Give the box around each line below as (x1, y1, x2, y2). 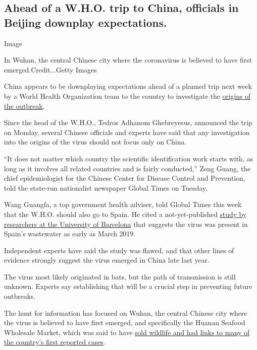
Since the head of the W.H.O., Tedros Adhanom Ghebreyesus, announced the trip (4, 117, 253, 128)
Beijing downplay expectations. (4, 14, 167, 30)
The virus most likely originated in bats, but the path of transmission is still (4, 271, 236, 281)
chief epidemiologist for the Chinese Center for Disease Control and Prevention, (4, 173, 245, 183)
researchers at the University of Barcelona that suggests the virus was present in (4, 218, 248, 229)
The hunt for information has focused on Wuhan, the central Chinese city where (4, 307, 247, 318)
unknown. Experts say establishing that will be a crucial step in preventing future (4, 281, 253, 291)
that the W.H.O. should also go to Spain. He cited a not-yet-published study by (4, 209, 247, 219)
